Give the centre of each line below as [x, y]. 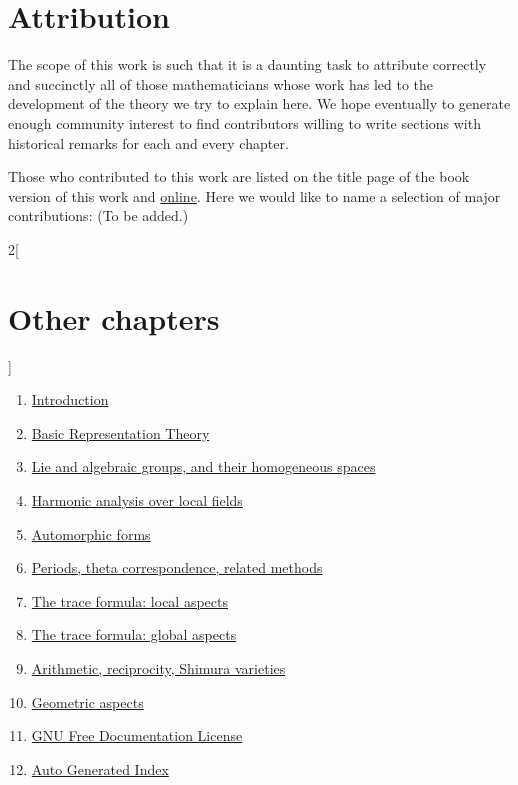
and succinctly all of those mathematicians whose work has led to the [221, 83]
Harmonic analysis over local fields [137, 499]
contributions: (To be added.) [98, 215]
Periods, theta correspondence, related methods [177, 567]
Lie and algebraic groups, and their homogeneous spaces [203, 466]
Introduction [70, 399]
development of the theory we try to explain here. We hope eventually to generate [259, 103]
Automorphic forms [91, 533]
